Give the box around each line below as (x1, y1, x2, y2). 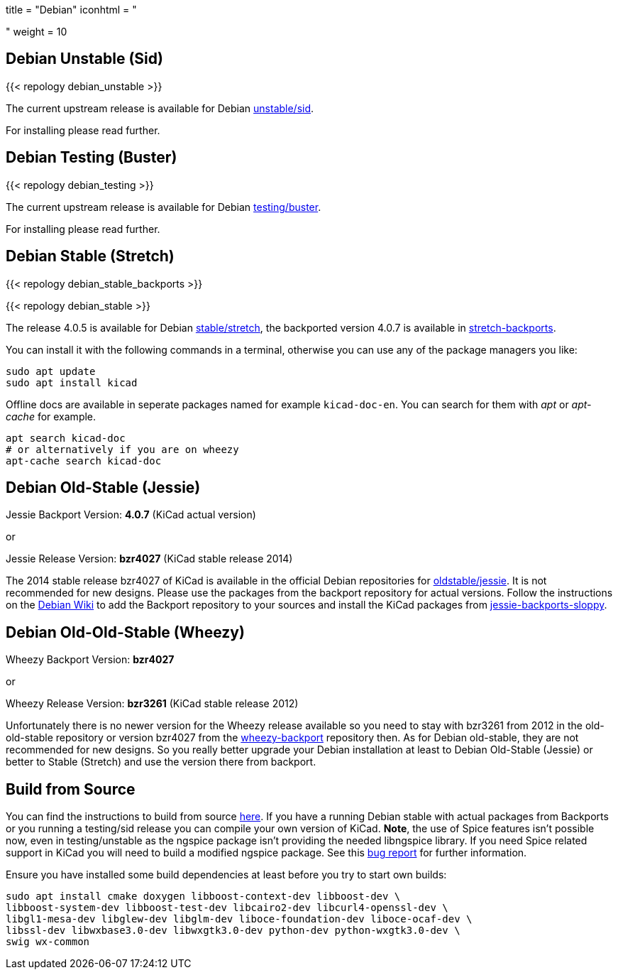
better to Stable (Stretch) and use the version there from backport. (6, 756, 316, 768)
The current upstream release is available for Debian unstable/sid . (6, 102, 314, 114)
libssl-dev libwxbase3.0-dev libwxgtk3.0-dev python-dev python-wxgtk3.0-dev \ (6, 925, 460, 937)
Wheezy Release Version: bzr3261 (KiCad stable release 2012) (6, 697, 299, 710)
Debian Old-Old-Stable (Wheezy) (6, 623, 245, 641)
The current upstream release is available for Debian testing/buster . (6, 200, 321, 213)
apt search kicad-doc (6, 432, 126, 444)
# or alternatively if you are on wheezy (6, 443, 239, 455)
